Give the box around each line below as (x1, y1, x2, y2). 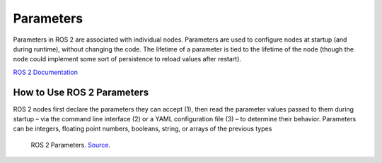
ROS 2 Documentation (13, 68, 78, 76)
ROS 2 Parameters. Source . (30, 140, 111, 149)
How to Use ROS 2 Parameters (13, 86, 149, 98)
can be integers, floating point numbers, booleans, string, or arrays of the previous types (13, 124, 272, 133)
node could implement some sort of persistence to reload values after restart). (13, 55, 242, 64)
